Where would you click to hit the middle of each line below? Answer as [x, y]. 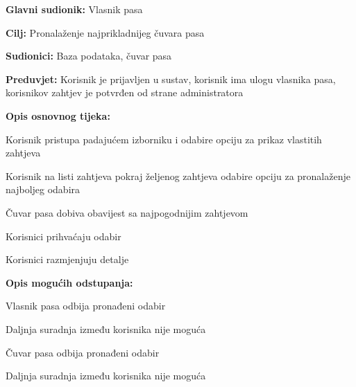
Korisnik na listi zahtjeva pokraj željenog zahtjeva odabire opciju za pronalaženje [178, 175]
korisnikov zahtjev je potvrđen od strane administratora [125, 92]
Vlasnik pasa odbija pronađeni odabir [86, 306]
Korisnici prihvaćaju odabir [63, 236]
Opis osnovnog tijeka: [58, 115]
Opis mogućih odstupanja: [69, 282]
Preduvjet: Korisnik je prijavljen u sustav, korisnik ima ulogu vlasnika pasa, [171, 79]
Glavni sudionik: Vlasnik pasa [74, 9]
